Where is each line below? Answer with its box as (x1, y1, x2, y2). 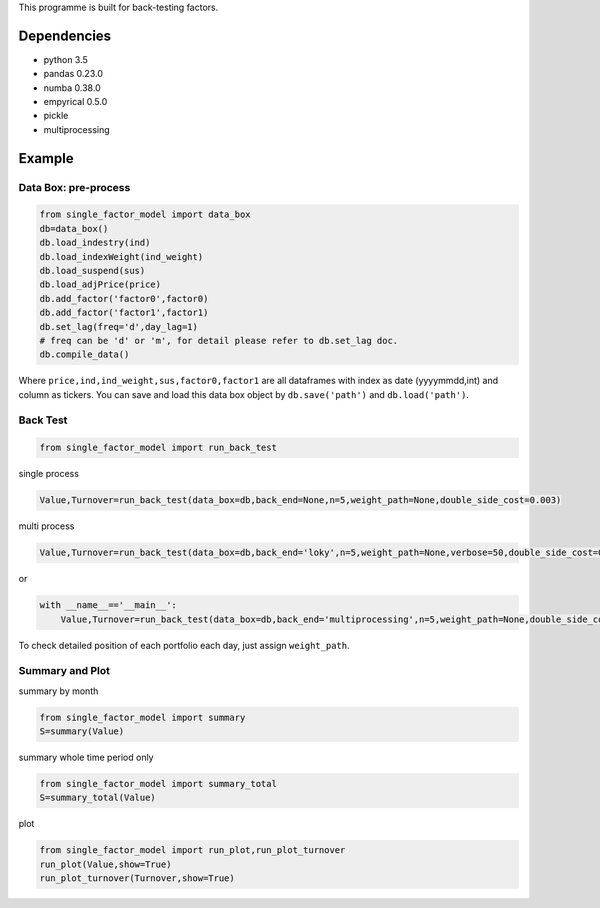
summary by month (18, 685, 99, 697)
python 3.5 (43, 53, 89, 65)
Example (18, 150, 74, 167)
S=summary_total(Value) (39, 792, 157, 804)
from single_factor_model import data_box (39, 209, 251, 220)
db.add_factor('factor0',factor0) (39, 293, 209, 304)
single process (18, 468, 80, 480)
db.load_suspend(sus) (39, 265, 146, 276)
